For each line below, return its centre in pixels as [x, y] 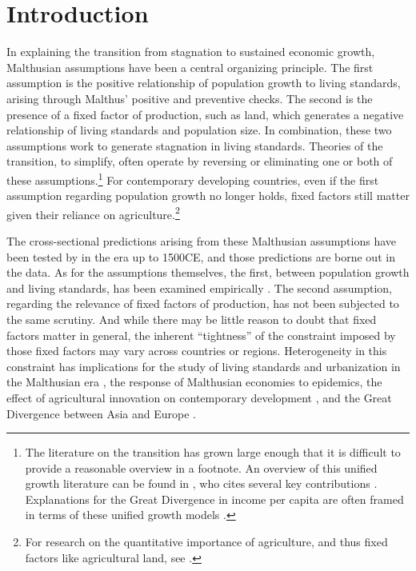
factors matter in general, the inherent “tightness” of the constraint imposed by [201, 335]
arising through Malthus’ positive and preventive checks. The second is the [190, 98]
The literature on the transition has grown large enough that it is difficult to [213, 452]
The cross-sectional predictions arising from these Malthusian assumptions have [202, 240]
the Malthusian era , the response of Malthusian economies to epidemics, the [194, 382]
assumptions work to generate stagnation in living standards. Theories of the [195, 145]
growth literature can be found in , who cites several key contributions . [201, 483]
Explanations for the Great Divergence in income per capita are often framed [214, 499]
